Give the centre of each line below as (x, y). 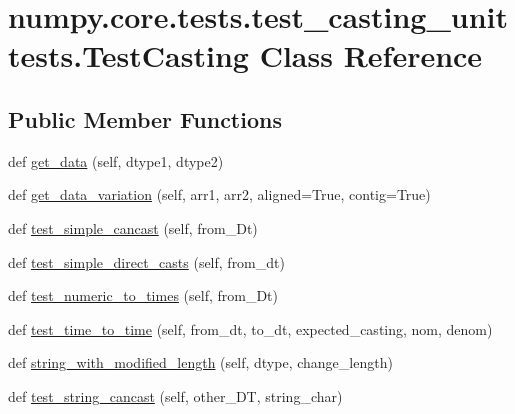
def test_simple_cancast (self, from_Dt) (133, 227)
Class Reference (371, 55)
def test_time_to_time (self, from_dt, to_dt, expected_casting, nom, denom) (250, 328)
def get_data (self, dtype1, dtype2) (116, 160)
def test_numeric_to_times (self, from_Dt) (143, 295)
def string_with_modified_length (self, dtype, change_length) (200, 362)
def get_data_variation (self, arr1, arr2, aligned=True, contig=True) (219, 194)
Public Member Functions (145, 118)
